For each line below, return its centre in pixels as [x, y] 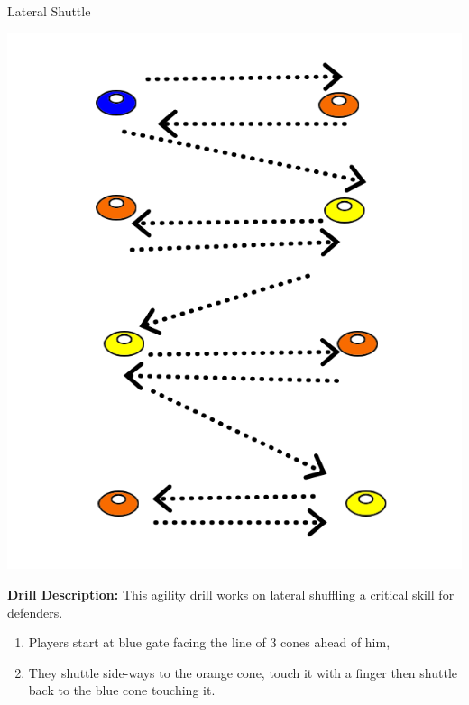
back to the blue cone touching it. [122, 690]
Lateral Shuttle [49, 11]
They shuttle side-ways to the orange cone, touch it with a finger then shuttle [243, 672]
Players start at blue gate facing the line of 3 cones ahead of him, [209, 642]
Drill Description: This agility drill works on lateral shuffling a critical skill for [231, 594]
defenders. [35, 612]
